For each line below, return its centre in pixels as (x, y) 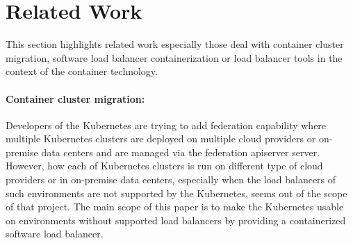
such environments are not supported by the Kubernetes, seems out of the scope (176, 193)
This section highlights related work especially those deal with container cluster (175, 44)
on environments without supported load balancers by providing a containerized (176, 220)
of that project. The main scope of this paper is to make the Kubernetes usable (175, 207)
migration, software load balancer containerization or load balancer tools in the (174, 57)
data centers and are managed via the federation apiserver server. (181, 152)
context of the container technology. (82, 71)
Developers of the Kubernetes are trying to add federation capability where (166, 125)
